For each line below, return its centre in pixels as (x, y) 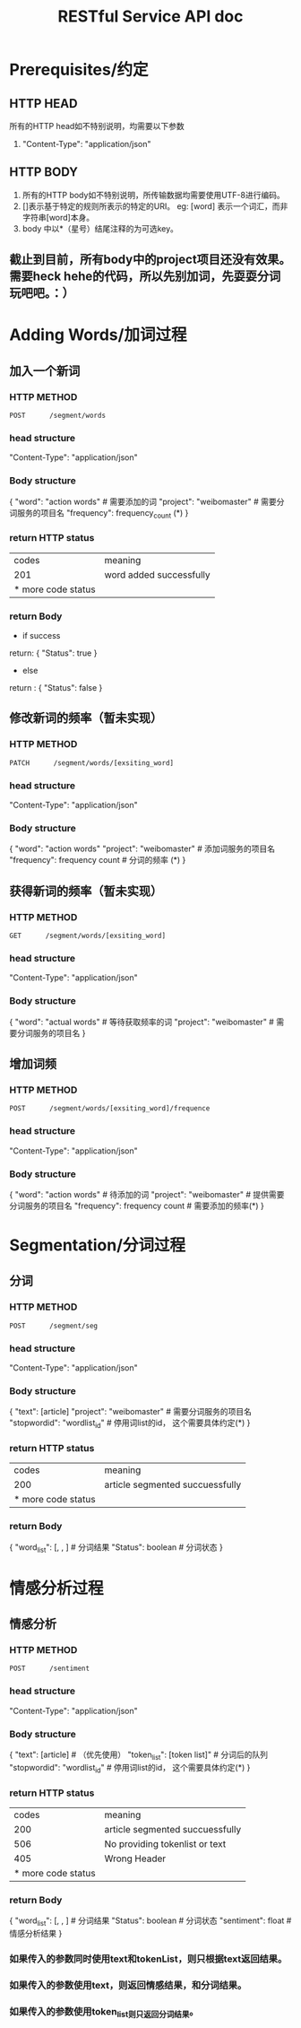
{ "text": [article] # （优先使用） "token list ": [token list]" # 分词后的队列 (139, 1755)
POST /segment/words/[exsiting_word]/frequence (110, 1109)
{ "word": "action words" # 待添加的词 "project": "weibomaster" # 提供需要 (147, 1194)
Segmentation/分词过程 (98, 1245)
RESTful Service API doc (150, 17)
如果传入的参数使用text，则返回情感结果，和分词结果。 (128, 1985)
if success (41, 636)
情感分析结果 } (36, 1934)
